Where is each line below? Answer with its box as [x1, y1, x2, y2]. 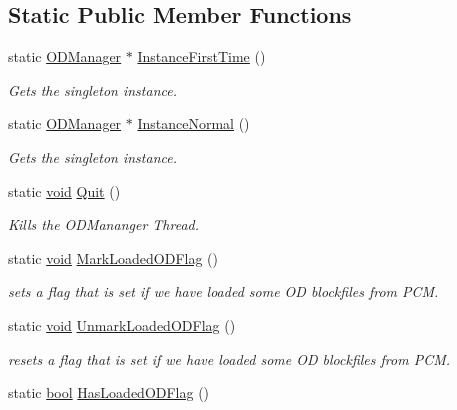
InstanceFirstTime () [137, 46, 266, 67]
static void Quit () [8, 180, 121, 201]
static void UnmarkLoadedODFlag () [8, 314, 236, 335]
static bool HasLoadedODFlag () [8, 382, 210, 403]
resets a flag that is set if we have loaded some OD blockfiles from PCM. [8, 348, 451, 369]
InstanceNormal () [137, 113, 250, 134]
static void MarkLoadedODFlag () [8, 247, 218, 268]
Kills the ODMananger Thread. [8, 214, 200, 235]
